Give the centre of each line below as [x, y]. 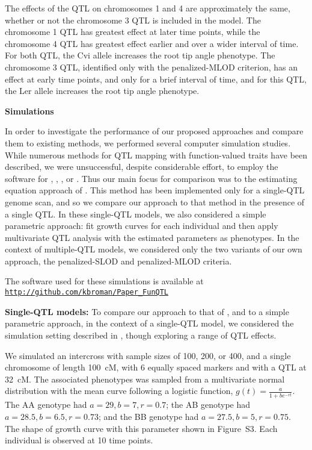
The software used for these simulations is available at [104, 281]
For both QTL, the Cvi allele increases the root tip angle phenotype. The [140, 55]
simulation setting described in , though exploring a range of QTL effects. [141, 335]
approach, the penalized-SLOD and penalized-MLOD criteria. [118, 261]
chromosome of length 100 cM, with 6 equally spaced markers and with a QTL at [156, 367]
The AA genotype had [46, 405]
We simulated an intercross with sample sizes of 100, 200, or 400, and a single [148, 355]
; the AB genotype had [208, 405]
